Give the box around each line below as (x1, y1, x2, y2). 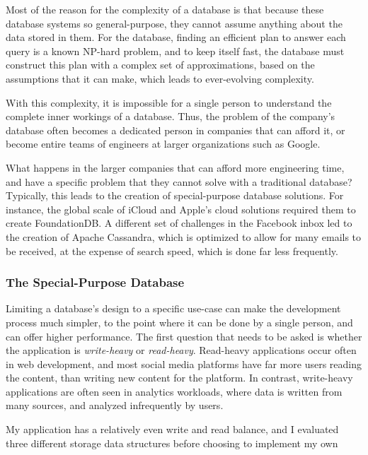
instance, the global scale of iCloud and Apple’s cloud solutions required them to (6, 201, 356, 216)
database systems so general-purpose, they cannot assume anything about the (6, 16, 343, 30)
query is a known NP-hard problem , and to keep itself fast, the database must (6, 43, 345, 58)
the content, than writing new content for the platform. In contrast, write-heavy (6, 370, 353, 385)
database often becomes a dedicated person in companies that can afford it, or (6, 122, 345, 137)
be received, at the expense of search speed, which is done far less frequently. (6, 243, 338, 258)
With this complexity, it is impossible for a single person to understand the (6, 95, 332, 110)
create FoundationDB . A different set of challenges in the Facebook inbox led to (6, 215, 352, 230)
